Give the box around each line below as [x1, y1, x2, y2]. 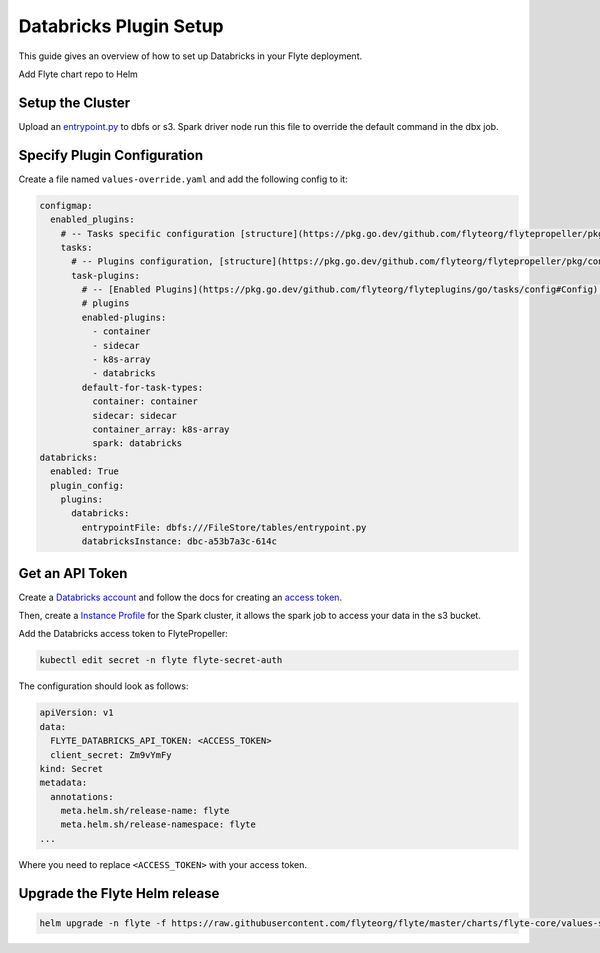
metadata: [39, 777, 88, 789]
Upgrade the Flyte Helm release [18, 885, 220, 902]
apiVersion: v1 [39, 707, 114, 719]
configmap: [39, 200, 93, 211]
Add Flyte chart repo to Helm [18, 68, 139, 80]
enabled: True [50, 466, 120, 477]
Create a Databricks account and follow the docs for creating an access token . [18, 591, 343, 603]
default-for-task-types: [81, 381, 204, 393]
